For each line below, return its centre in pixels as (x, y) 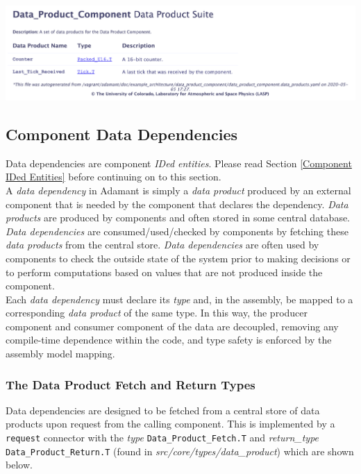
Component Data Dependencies (122, 134)
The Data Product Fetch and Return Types (131, 384)
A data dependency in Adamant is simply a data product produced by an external (178, 190)
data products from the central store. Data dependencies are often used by (162, 245)
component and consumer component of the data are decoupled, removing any (172, 326)
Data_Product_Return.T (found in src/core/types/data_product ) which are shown (180, 451)
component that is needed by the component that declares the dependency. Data (177, 204)
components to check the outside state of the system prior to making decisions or (178, 258)
